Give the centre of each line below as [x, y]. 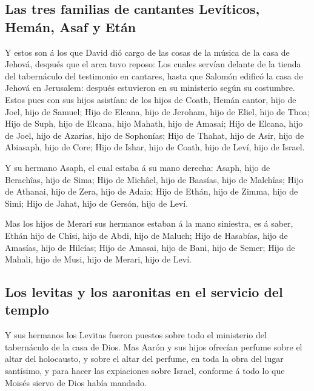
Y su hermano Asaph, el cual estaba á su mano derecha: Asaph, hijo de [138, 167]
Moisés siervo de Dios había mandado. [76, 382]
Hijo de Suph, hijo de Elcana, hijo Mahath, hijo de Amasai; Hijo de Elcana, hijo [154, 123]
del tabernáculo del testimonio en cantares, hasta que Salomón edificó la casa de [154, 75]
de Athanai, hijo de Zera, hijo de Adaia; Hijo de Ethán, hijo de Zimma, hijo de [152, 191]
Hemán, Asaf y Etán [71, 26]
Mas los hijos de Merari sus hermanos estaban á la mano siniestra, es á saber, [149, 223]
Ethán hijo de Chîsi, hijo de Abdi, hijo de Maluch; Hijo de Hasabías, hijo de [146, 235]
